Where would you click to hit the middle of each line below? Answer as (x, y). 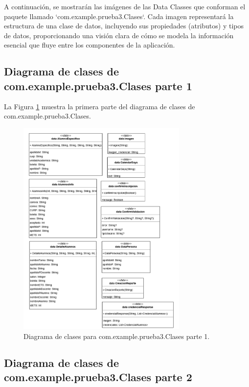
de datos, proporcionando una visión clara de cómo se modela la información (119, 35)
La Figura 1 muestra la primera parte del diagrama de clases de (100, 106)
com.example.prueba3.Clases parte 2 (98, 377)
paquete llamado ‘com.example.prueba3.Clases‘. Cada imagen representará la (119, 16)
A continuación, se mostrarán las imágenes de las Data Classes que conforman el (125, 6)
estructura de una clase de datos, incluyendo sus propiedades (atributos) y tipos (124, 26)
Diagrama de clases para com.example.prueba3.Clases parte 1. (117, 336)
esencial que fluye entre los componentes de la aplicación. (90, 45)
